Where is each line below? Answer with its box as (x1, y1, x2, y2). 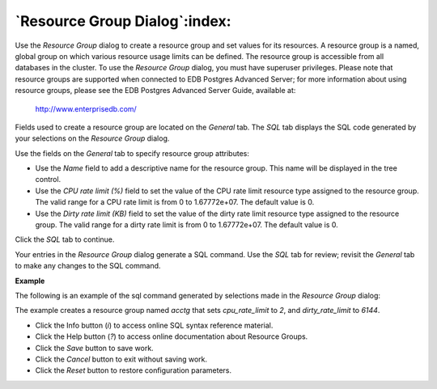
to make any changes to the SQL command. (15, 261, 161, 271)
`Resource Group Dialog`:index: (15, 12, 231, 30)
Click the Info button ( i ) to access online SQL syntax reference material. (35, 320, 274, 330)
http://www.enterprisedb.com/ (35, 104, 137, 113)
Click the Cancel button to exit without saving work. (35, 354, 208, 364)
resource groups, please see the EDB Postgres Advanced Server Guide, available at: (15, 86, 296, 95)
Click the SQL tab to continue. (15, 235, 115, 244)
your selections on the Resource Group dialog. (15, 133, 170, 143)
